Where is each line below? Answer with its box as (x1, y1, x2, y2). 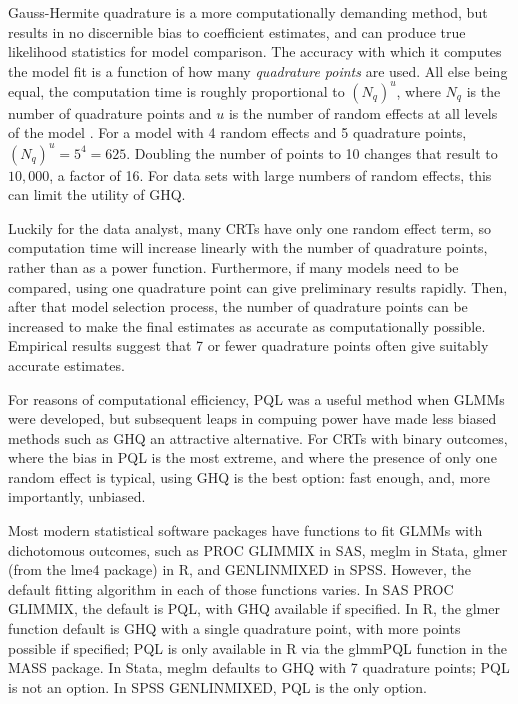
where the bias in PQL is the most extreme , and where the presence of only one (8, 447, 497, 468)
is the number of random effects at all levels (228, 102, 498, 123)
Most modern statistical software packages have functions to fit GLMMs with (8, 520, 483, 541)
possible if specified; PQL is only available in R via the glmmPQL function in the (8, 637, 508, 658)
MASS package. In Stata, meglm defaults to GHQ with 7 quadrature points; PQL (8, 657, 510, 678)
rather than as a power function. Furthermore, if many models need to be (8, 256, 459, 277)
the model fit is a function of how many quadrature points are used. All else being (8, 60, 508, 81)
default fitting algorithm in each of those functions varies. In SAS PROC (8, 578, 454, 599)
